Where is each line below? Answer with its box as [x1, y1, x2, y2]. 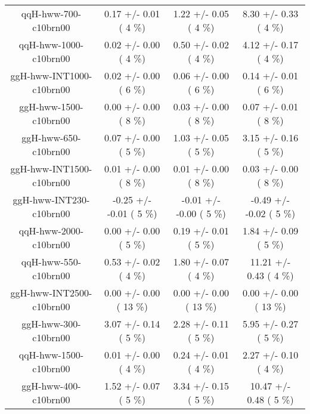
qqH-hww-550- [21, 255, 82, 268]
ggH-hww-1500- [19, 100, 83, 113]
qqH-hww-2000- [18, 224, 84, 237]
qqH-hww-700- [21, 7, 82, 20]
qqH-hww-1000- [18, 38, 84, 51]
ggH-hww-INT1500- [10, 162, 92, 175]
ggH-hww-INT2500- [10, 286, 92, 299]
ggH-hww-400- [21, 379, 81, 393]
